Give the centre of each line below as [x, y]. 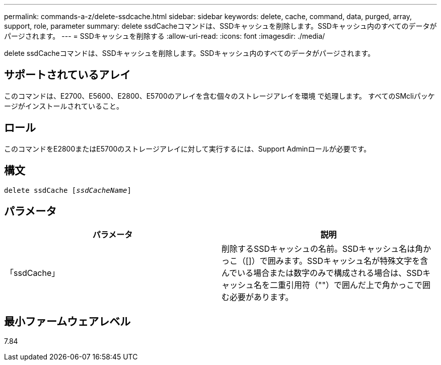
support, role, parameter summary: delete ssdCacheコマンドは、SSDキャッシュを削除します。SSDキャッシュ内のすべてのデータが [220, 26]
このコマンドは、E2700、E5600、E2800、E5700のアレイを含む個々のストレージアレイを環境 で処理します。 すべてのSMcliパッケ [219, 96]
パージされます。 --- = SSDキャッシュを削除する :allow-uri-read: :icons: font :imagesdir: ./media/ [165, 36]
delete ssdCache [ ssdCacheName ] [68, 190]
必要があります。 [262, 297]
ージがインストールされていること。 [64, 106]
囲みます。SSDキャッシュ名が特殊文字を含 [348, 261]
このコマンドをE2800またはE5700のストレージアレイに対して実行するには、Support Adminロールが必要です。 [188, 149]
